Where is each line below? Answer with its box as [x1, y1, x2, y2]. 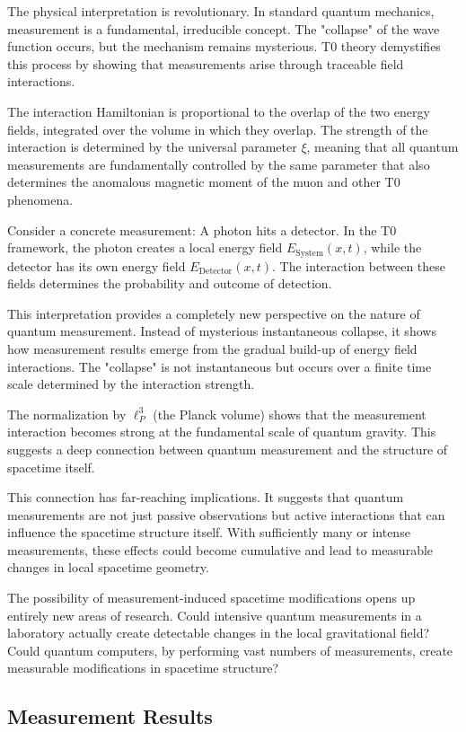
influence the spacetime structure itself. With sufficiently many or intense [7, 523, 410, 542]
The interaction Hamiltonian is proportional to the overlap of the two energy [7, 101, 430, 120]
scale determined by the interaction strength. [7, 375, 255, 393]
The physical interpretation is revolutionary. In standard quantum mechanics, [7, 2, 435, 20]
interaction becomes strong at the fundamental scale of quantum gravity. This [7, 422, 436, 441]
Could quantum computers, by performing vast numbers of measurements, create [7, 640, 453, 659]
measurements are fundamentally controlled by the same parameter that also [7, 154, 430, 173]
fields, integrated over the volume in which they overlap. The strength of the [7, 119, 428, 138]
